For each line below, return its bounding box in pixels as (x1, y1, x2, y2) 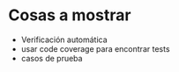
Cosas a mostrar (8, 5, 131, 25)
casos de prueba (20, 53, 83, 63)
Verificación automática (20, 34, 108, 45)
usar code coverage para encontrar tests (20, 43, 170, 54)
